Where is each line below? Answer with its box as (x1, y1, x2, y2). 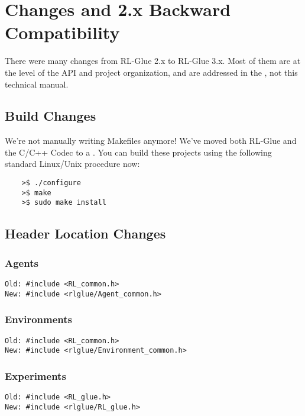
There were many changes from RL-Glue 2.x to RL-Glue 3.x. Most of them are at (5, 54, 301, 67)
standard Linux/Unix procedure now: (5, 157, 140, 170)
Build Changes (5, 107, 96, 125)
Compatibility (5, 20, 120, 44)
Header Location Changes (5, 224, 166, 243)
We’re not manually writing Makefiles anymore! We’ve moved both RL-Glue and (5, 134, 297, 147)
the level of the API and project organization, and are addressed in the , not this (5, 66, 298, 78)
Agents (5, 255, 38, 270)
